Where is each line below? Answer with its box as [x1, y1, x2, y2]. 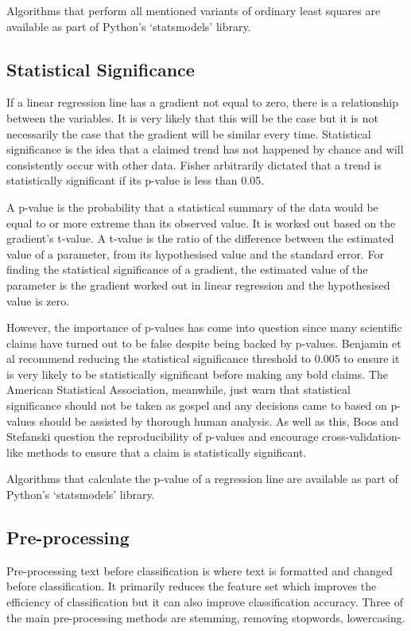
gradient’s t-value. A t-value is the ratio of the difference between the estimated [6, 230, 394, 247]
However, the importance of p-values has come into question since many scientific [6, 319, 402, 336]
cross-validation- [322, 428, 401, 445]
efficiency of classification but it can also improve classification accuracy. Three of [6, 594, 404, 610]
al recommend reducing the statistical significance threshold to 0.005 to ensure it [6, 350, 400, 367]
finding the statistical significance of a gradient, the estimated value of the [6, 261, 368, 278]
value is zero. [6, 292, 70, 309]
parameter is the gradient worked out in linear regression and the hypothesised [6, 276, 390, 293]
